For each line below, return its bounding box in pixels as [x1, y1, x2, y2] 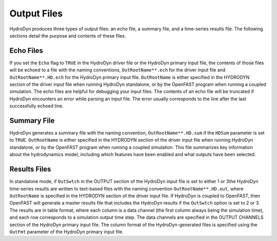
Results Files [9, 165, 51, 174]
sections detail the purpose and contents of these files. [9, 32, 126, 39]
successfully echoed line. [9, 103, 64, 109]
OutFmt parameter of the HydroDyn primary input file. [9, 229, 124, 235]
